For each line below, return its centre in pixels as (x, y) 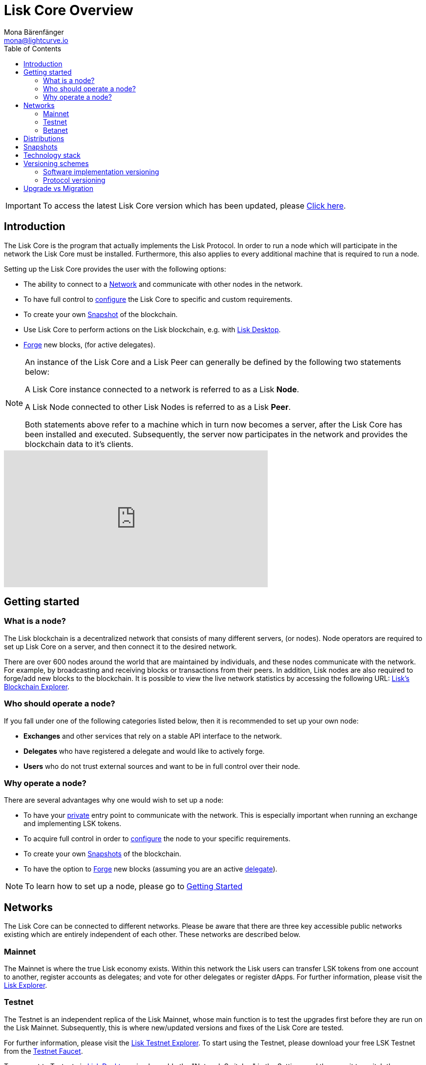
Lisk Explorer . (26, 985)
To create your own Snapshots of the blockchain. (102, 854)
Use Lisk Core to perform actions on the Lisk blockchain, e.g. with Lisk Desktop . (152, 329)
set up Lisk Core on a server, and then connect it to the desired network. (120, 646)
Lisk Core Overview (69, 10)
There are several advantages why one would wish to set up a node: (114, 800)
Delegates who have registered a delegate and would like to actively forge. (144, 751)
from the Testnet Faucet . (43, 1051)
